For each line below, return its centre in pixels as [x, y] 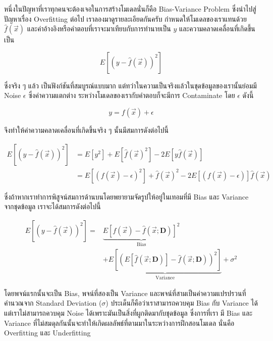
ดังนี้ [248, 95]
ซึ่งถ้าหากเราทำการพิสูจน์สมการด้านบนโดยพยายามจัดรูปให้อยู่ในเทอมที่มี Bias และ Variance [126, 196]
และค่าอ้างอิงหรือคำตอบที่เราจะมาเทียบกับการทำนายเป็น [99, 29]
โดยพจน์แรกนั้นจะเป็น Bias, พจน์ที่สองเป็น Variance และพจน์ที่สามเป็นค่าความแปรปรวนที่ [125, 293]
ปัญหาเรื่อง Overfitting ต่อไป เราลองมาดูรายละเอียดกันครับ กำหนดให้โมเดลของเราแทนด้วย [125, 18]
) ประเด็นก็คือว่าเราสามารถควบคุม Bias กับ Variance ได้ [182, 303]
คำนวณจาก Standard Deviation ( [53, 303]
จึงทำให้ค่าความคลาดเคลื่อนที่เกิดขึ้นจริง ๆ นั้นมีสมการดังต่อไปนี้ [87, 130]
